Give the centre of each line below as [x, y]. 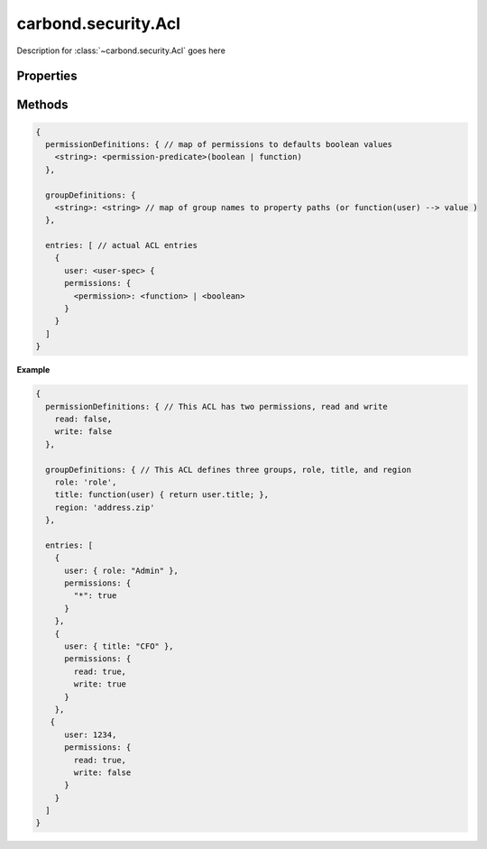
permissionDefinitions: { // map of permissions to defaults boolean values [219, 144]
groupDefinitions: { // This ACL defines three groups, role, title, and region [229, 470]
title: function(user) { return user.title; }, [162, 495]
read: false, [83, 419]
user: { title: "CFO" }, [119, 646]
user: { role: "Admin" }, [122, 570]
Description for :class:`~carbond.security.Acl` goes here [121, 51]
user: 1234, [91, 734]
